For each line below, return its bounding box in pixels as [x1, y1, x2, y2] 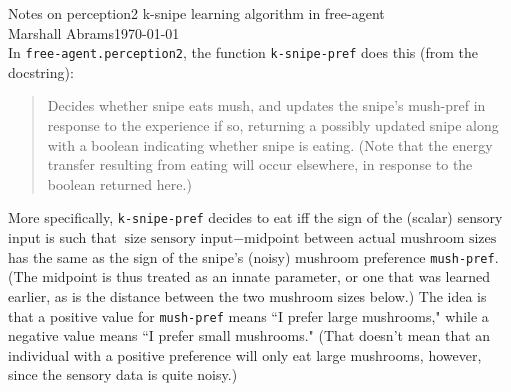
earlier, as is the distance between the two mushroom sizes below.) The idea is [8, 285, 487, 306]
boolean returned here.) [47, 173, 192, 194]
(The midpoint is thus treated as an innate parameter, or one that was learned [8, 266, 490, 287]
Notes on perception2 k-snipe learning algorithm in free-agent [8, 3, 385, 23]
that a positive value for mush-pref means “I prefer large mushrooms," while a [8, 305, 489, 326]
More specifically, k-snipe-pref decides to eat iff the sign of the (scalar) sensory [8, 207, 503, 228]
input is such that [8, 227, 117, 248]
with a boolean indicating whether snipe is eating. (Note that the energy [47, 134, 493, 155]
